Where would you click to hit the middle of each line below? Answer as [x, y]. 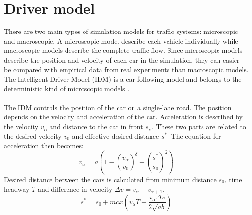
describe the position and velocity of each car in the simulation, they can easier [122, 59]
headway [17, 189]
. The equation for [194, 136]
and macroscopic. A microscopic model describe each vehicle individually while [121, 41]
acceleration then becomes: [44, 145]
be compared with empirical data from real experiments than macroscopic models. [126, 69]
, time [233, 179]
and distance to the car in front [96, 126]
